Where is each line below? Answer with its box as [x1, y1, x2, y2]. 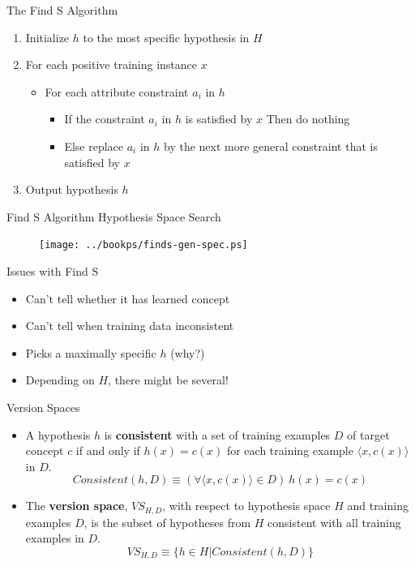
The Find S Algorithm [6, 2, 118, 18]
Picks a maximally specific [25, 344, 156, 361]
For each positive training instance [25, 56, 198, 73]
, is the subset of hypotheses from [83, 513, 251, 530]
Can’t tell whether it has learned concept [25, 289, 230, 307]
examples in [25, 530, 84, 547]
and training [347, 497, 409, 514]
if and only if [75, 442, 140, 459]
